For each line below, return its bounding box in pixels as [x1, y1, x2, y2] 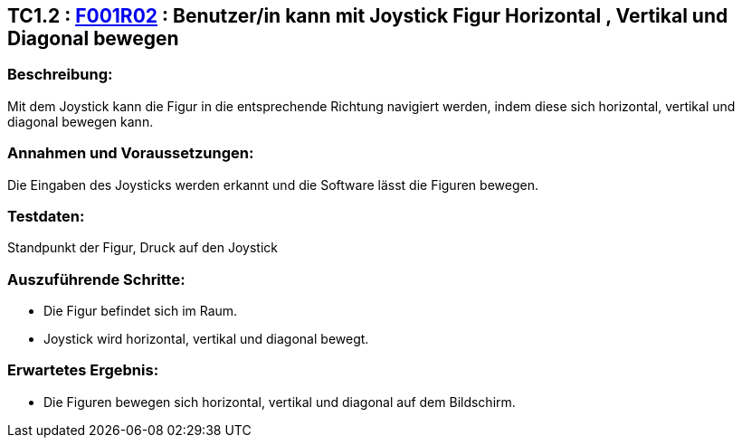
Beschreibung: [7, 65, 113, 84]
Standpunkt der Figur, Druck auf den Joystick [7, 240, 278, 256]
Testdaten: [7, 206, 85, 225]
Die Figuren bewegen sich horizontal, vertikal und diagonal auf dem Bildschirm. [43, 393, 516, 410]
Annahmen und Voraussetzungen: [7, 144, 254, 163]
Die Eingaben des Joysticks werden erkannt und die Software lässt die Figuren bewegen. [7, 176, 538, 193]
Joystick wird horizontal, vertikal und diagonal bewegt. [43, 331, 369, 347]
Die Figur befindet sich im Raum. [43, 303, 238, 319]
